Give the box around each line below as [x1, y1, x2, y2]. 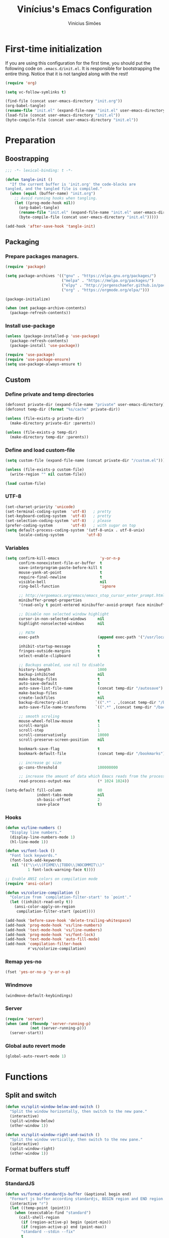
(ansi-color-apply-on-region [14, 904, 75, 909]
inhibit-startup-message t [18, 644, 100, 649]
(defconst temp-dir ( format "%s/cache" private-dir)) [5, 407, 121, 412]
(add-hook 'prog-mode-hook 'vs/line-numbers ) [5, 922, 102, 927]
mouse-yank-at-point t [18, 570, 102, 575]
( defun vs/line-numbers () [5, 825, 62, 830]
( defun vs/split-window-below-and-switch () [5, 1104, 100, 1109]
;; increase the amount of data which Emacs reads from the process [18, 774, 165, 779]
